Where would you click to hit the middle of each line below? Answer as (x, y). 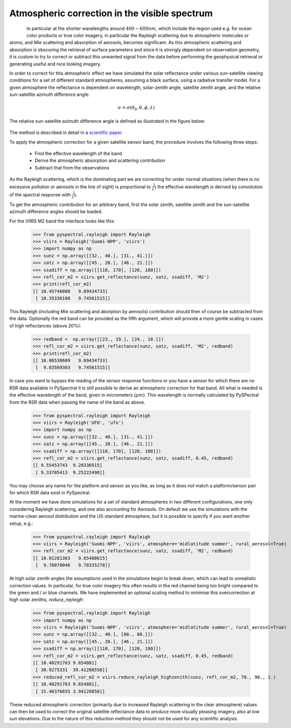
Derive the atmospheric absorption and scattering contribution (100, 160)
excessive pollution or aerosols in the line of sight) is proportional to (80, 187)
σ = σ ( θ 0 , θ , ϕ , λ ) (136, 108)
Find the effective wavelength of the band (78, 153)
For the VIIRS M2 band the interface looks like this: (62, 221)
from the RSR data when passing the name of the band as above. (77, 402)
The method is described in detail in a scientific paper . (66, 133)
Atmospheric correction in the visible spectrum (111, 13)
